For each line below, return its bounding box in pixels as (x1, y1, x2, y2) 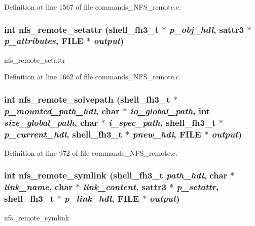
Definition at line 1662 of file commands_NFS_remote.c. (4, 71, 181, 82)
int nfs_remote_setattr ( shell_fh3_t (4, 23, 159, 35)
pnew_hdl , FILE (132, 127, 201, 140)
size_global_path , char (4, 116, 98, 128)
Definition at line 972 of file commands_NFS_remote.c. (4, 147, 177, 158)
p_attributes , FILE (4, 34, 84, 47)
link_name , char (4, 180, 73, 193)
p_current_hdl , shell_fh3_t (4, 127, 122, 140)
